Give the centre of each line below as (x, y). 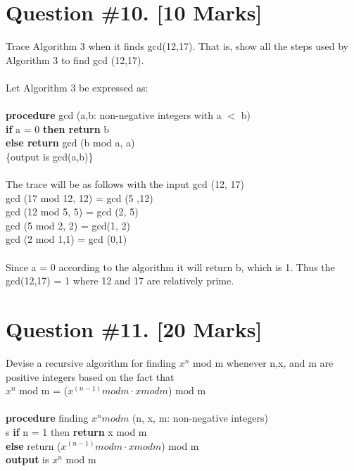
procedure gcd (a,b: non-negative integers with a (114, 115)
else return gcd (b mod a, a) (70, 143)
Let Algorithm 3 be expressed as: (77, 87)
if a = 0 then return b (58, 128)
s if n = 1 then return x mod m (76, 431)
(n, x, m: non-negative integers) (200, 418)
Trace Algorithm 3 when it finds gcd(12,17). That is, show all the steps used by (177, 46)
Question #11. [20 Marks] (134, 329)
